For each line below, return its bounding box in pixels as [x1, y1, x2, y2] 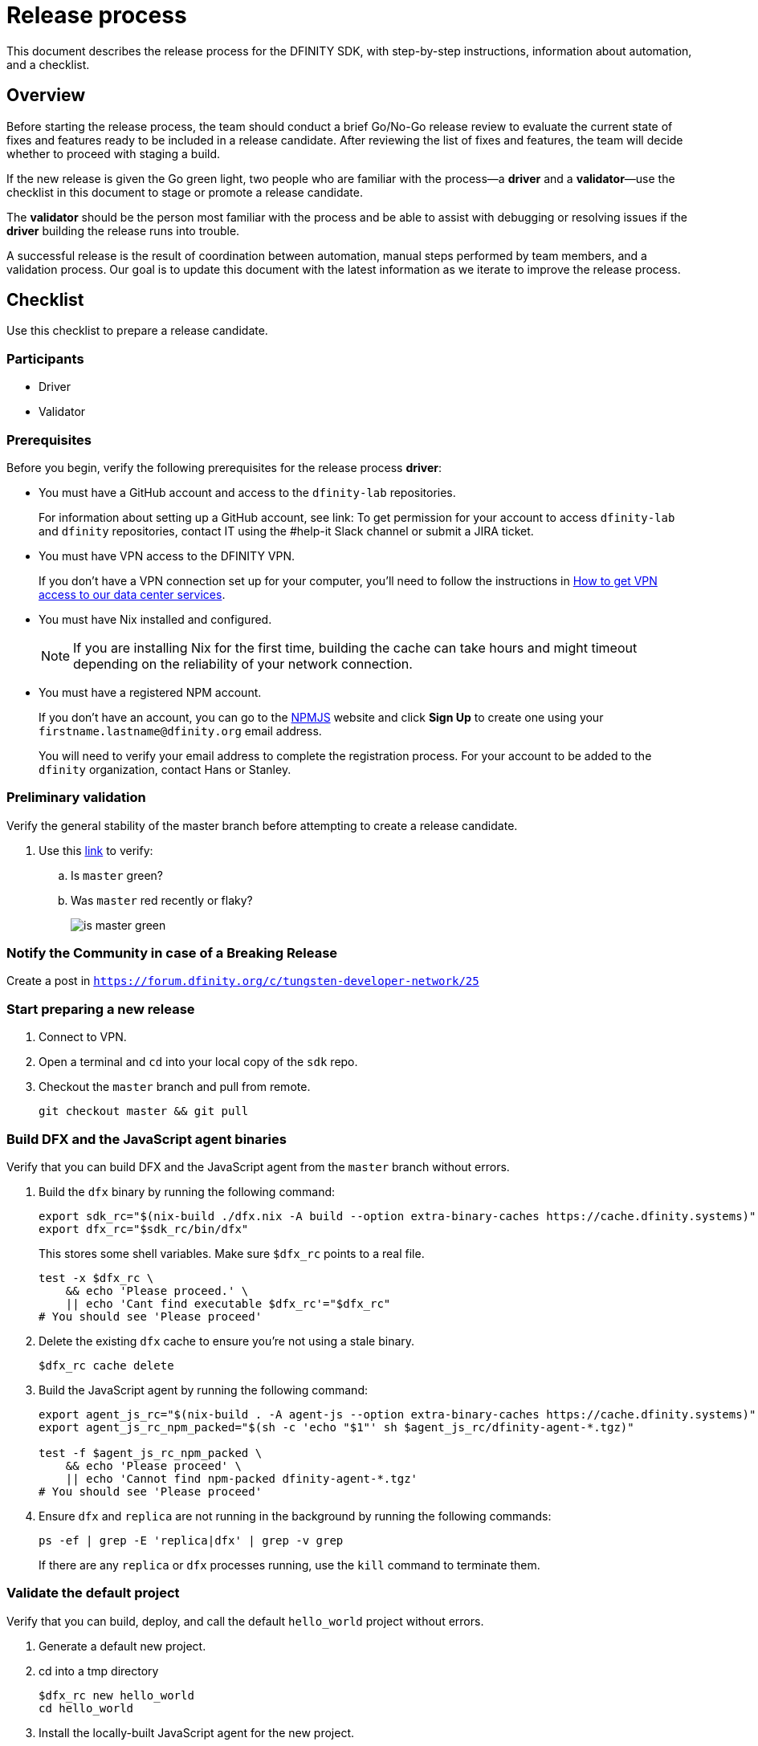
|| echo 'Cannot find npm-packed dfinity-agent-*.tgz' [65, 1471, 418, 1485]
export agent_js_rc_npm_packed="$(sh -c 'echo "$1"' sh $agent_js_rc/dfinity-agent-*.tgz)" [39, 1420, 634, 1434]
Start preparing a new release [6, 1000, 195, 1017]
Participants [6, 350, 84, 367]
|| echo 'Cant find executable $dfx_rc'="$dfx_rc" [65, 1296, 391, 1310]
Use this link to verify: [39, 843, 153, 857]
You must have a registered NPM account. [39, 685, 262, 699]
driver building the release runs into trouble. [6, 223, 240, 238]
